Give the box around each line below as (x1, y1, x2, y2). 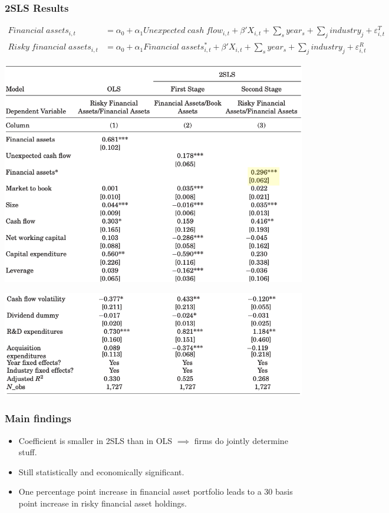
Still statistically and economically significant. (18, 465, 184, 478)
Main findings (5, 411, 71, 426)
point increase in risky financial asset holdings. (18, 497, 187, 509)
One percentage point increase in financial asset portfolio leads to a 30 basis (18, 485, 293, 498)
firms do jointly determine (194, 434, 288, 446)
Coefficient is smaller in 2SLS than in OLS (18, 434, 173, 446)
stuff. (18, 446, 37, 458)
